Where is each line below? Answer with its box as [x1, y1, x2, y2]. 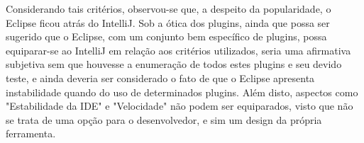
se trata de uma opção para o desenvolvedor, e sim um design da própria [6, 112, 322, 127]
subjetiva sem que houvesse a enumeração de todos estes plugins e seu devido [6, 57, 342, 71]
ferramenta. [6, 126, 56, 141]
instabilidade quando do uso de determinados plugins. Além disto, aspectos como [6, 84, 358, 99]
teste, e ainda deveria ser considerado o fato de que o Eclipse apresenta [6, 70, 315, 85]
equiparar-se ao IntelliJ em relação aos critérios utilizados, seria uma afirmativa [6, 42, 351, 57]
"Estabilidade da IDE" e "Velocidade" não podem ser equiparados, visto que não [6, 98, 353, 113]
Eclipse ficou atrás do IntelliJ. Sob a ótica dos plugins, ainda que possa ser [6, 15, 330, 30]
